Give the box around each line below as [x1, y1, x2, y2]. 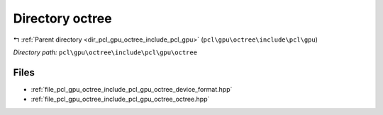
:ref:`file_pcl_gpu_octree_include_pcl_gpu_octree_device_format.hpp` [30, 85, 233, 93]
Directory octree [13, 11, 113, 26]
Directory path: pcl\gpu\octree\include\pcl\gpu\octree [13, 48, 198, 56]
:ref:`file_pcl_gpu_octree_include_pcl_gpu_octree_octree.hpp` [30, 95, 210, 104]
